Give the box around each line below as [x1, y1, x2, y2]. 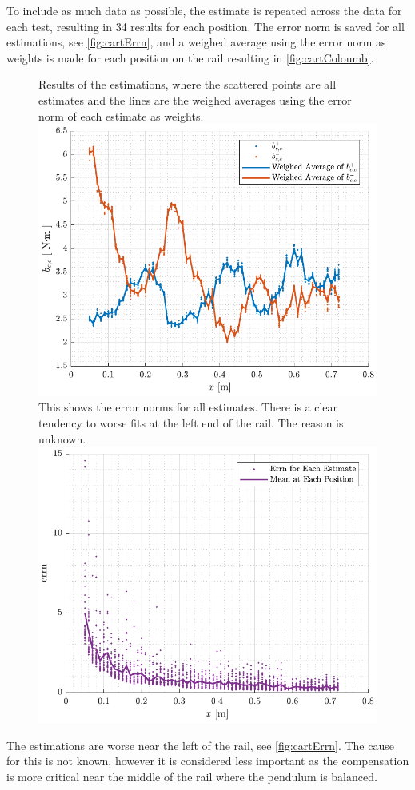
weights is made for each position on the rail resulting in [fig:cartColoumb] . [6, 49, 374, 66]
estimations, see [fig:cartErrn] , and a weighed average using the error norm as [6, 34, 386, 50]
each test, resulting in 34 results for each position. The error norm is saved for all [6, 18, 405, 34]
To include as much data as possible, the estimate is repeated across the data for [6, 2, 402, 18]
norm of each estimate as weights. [38, 107, 204, 124]
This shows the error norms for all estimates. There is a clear [38, 399, 338, 415]
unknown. [38, 430, 86, 447]
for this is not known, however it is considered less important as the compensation [6, 752, 409, 769]
